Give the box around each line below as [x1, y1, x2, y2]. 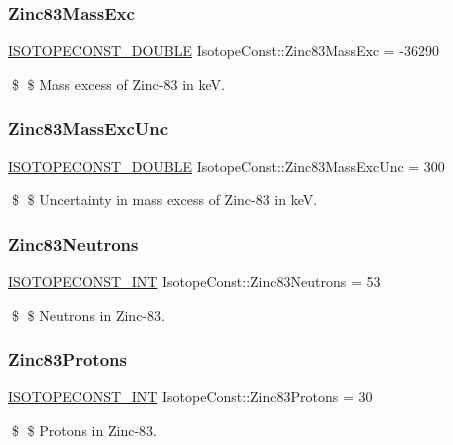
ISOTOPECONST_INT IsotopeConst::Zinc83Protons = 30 [8, 386, 373, 407]
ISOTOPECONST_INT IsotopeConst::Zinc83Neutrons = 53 [8, 271, 381, 292]
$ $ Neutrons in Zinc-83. [11, 304, 165, 325]
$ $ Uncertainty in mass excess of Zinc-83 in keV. [11, 189, 318, 210]
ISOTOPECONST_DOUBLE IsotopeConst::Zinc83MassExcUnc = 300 [8, 155, 445, 176]
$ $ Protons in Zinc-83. [11, 420, 157, 441]
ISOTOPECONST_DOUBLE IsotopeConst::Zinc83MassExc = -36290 [8, 40, 440, 61]
